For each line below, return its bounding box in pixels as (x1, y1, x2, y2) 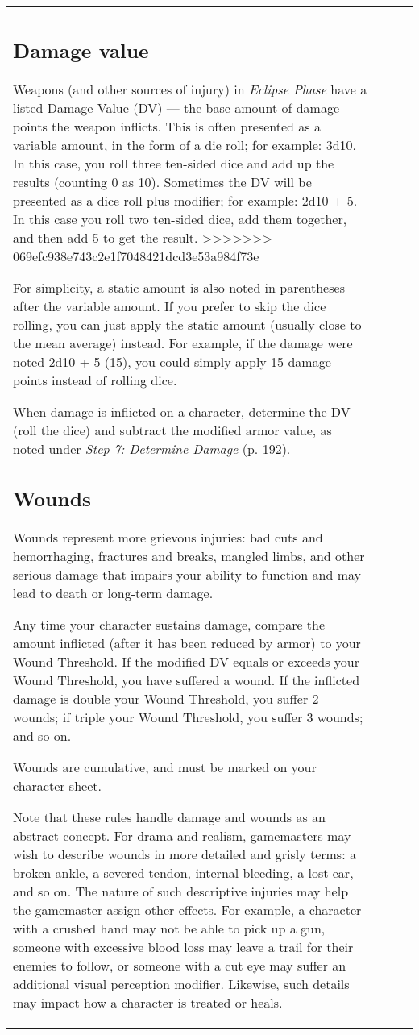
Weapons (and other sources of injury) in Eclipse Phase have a (13, 79, 367, 98)
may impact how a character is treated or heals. (13, 993, 283, 1012)
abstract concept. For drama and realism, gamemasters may (13, 826, 351, 845)
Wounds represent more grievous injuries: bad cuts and (13, 528, 323, 547)
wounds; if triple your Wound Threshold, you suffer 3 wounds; (13, 708, 363, 726)
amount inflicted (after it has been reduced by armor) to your (13, 634, 361, 652)
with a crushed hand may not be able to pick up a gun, (13, 919, 326, 937)
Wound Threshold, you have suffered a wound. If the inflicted (13, 671, 360, 689)
